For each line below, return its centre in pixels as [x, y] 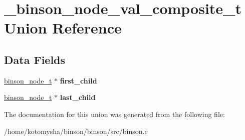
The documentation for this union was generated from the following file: [114, 114]
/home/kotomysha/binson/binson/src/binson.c [76, 131]
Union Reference [63, 28]
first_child [78, 80]
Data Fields [35, 59]
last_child [78, 97]
